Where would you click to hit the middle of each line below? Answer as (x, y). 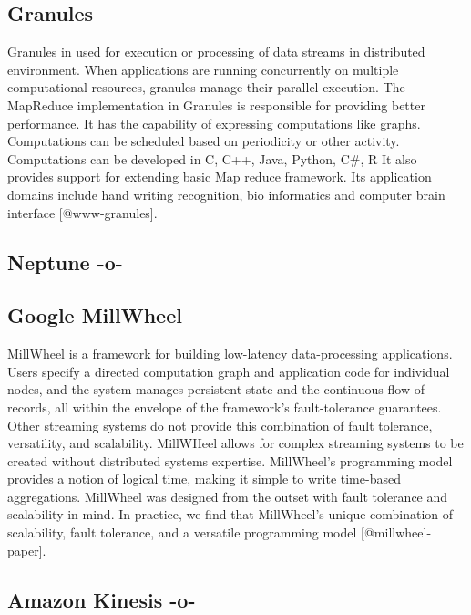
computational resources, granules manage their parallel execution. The (206, 87)
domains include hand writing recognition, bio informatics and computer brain (226, 194)
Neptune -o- (65, 261)
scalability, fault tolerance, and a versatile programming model (182, 532)
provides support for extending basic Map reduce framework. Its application (220, 177)
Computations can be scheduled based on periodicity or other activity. (204, 141)
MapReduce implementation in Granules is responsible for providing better (216, 104)
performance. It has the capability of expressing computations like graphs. (214, 123)
